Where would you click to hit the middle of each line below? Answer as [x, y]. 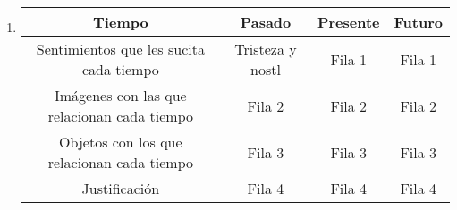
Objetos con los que [121, 142]
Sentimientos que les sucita [120, 49]
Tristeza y [266, 49]
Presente [348, 22]
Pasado [266, 22]
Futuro [418, 22]
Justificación [121, 188]
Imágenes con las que [121, 95]
